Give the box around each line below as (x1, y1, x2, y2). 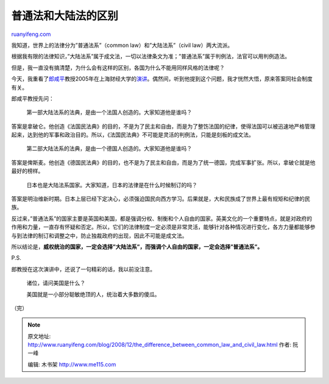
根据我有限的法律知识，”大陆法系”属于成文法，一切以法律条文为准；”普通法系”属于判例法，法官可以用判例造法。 (11, 52, 291, 60)
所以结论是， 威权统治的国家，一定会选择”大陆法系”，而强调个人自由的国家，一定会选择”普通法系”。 (11, 243, 263, 250)
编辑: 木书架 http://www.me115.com (27, 360, 116, 368)
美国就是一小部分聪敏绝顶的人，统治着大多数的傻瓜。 (26, 290, 160, 298)
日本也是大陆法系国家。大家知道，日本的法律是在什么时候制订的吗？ (26, 181, 197, 188)
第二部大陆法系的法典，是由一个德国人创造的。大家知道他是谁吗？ (26, 145, 192, 152)
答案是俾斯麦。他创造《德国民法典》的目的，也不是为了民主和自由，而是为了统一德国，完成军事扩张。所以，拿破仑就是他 (11, 158, 316, 166)
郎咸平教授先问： (11, 94, 54, 102)
